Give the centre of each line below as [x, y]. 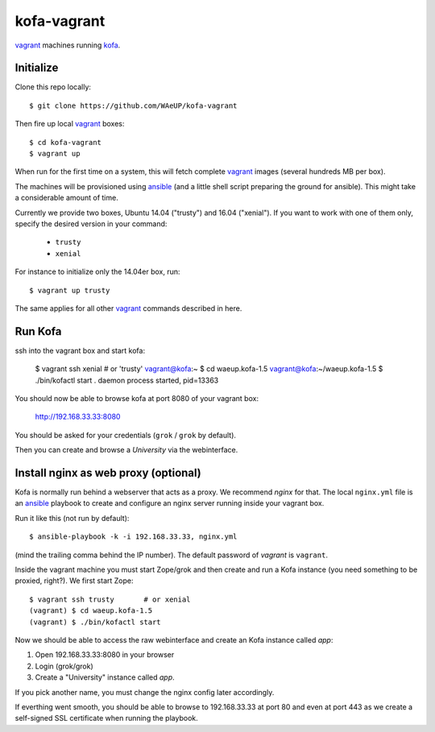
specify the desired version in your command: [91, 223]
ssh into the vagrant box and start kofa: [80, 350]
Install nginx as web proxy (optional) [108, 472]
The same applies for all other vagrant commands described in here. [128, 308]
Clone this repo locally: [53, 87]
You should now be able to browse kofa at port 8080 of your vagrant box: [137, 398]
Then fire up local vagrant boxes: [70, 124]
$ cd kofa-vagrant [66, 142]
